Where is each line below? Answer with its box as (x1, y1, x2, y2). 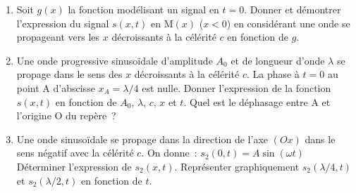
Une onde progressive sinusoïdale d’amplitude (16, 53, 213, 67)
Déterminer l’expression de (16, 159, 132, 173)
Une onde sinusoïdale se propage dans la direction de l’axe (16, 131, 269, 146)
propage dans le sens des (16, 67, 123, 81)
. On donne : (141, 145, 197, 160)
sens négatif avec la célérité (16, 145, 134, 160)
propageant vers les (16, 29, 100, 44)
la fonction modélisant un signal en (68, 2, 219, 16)
